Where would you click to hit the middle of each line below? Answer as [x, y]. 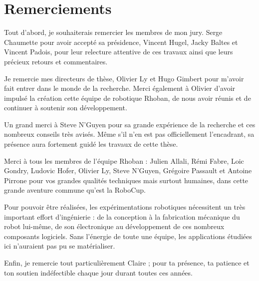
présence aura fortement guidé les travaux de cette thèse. [91, 144]
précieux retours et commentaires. [56, 61]
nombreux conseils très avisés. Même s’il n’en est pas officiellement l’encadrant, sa [129, 134]
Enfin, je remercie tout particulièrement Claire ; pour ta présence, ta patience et [127, 263]
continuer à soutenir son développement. [66, 108]
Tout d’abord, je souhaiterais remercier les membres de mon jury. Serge [113, 32]
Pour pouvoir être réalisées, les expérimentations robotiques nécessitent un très [125, 207]
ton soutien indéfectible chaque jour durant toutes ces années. [98, 272]
